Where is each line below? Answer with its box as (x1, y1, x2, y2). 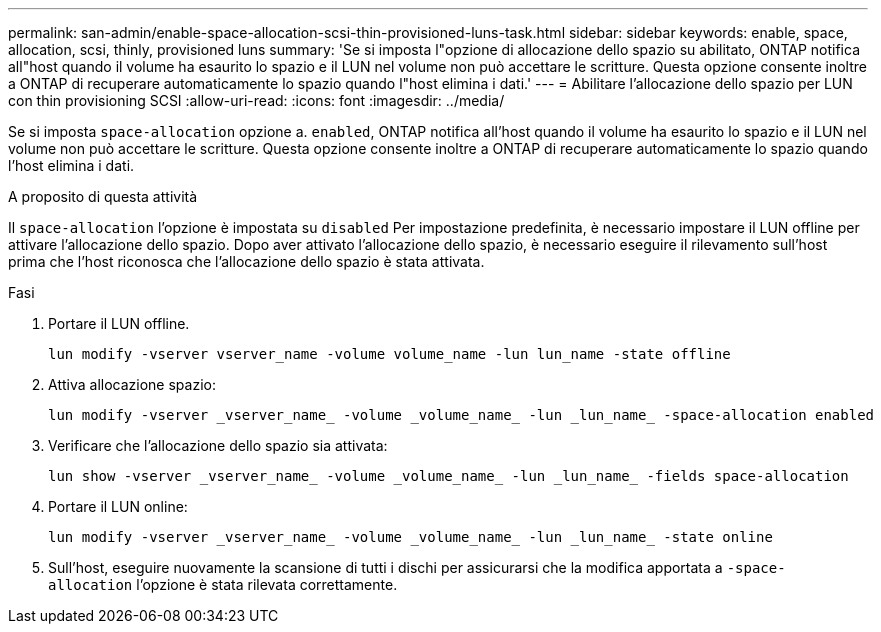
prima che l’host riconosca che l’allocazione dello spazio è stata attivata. (8, 253, 485, 270)
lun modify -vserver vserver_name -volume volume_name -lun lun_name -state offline (48, 346, 731, 362)
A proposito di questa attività (8, 188, 198, 205)
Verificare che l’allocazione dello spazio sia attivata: (48, 437, 388, 454)
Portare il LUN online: (48, 498, 188, 515)
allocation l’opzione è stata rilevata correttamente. (48, 576, 398, 593)
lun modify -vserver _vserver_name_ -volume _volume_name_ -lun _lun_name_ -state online (48, 529, 773, 545)
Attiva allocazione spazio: (48, 376, 216, 393)
